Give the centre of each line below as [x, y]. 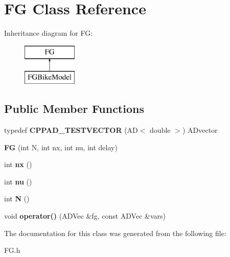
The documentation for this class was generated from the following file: [115, 233]
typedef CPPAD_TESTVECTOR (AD [71, 130]
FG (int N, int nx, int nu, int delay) [61, 147]
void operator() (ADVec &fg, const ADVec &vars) [85, 216]
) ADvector [200, 130]
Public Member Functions [74, 109]
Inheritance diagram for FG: [49, 33]
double [160, 130]
